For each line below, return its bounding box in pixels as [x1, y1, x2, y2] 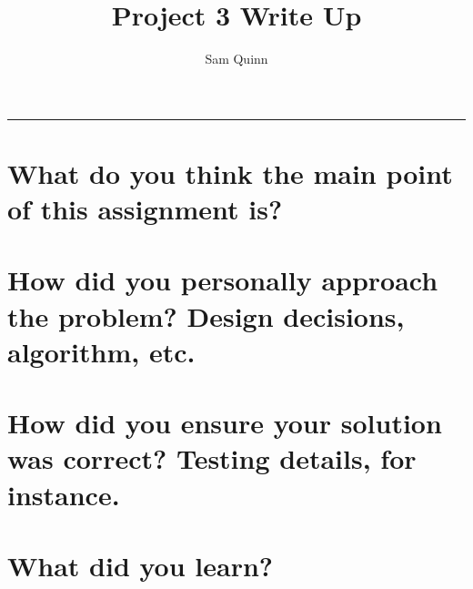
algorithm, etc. [7, 332, 196, 370]
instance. [7, 475, 120, 513]
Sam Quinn [205, 49, 268, 68]
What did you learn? [7, 546, 274, 584]
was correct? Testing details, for [7, 440, 417, 477]
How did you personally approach [7, 261, 438, 299]
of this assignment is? [7, 190, 283, 228]
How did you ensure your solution [7, 404, 442, 442]
